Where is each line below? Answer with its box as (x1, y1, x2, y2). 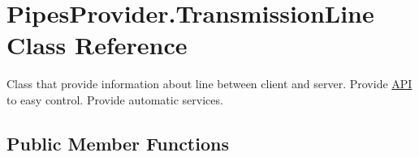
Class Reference (6, 28, 188, 62)
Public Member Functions (6, 130, 229, 155)
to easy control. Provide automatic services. (6, 91, 223, 108)
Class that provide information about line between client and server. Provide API (6, 75, 413, 92)
